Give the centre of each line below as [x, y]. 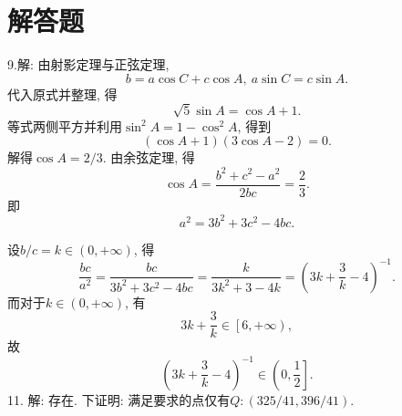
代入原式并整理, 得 [62, 94]
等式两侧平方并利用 [65, 125]
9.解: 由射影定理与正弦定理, [88, 64]
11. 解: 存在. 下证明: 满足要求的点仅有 [119, 399]
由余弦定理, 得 [153, 157]
